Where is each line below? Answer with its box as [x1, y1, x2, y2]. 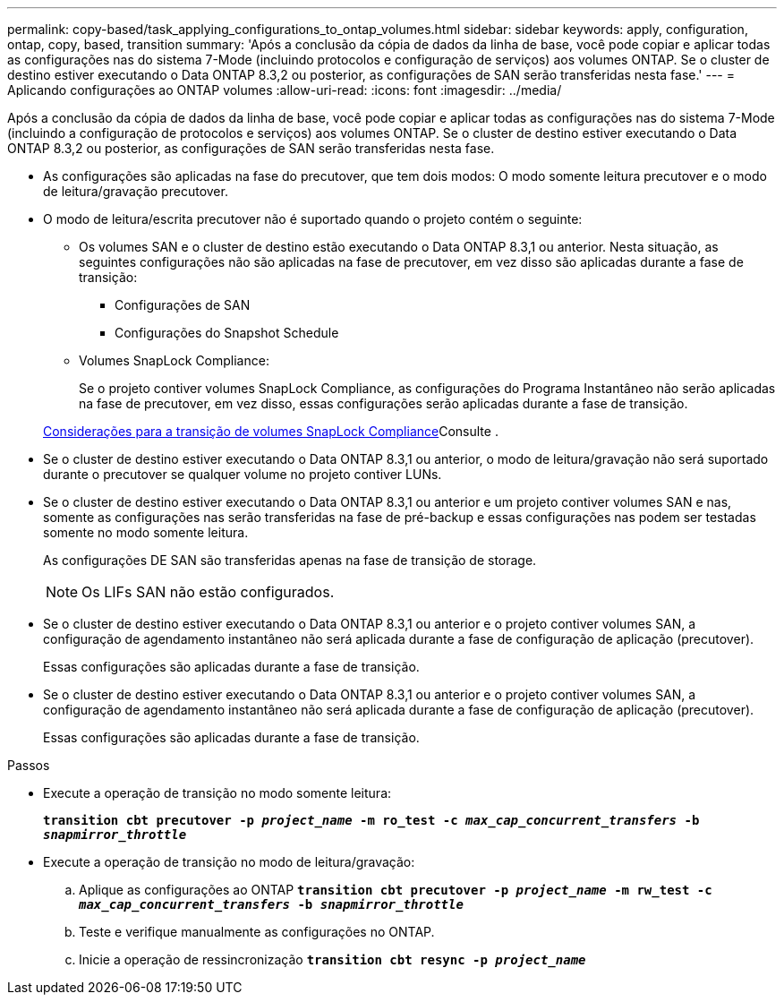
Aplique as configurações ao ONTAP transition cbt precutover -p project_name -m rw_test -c [79, 882, 712, 897]
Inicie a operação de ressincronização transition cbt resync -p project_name [79, 952, 586, 967]
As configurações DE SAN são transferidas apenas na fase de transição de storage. [43, 552, 537, 568]
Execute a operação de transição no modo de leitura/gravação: [43, 854, 415, 869]
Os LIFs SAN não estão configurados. [81, 583, 335, 601]
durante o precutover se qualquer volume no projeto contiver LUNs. [43, 467, 442, 482]
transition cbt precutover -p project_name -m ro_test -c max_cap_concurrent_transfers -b [43, 813, 700, 827]
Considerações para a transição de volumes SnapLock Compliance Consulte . [43, 424, 499, 439]
